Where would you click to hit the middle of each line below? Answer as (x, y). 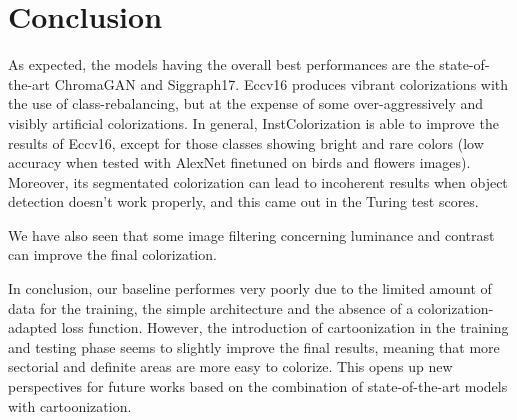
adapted (33, 327)
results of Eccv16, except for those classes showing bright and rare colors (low (246, 142)
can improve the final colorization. (112, 254)
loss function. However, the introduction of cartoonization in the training (285, 327)
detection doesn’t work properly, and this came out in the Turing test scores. (243, 201)
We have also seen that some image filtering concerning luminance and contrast (251, 234)
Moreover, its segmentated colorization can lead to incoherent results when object (258, 181)
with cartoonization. (70, 405)
